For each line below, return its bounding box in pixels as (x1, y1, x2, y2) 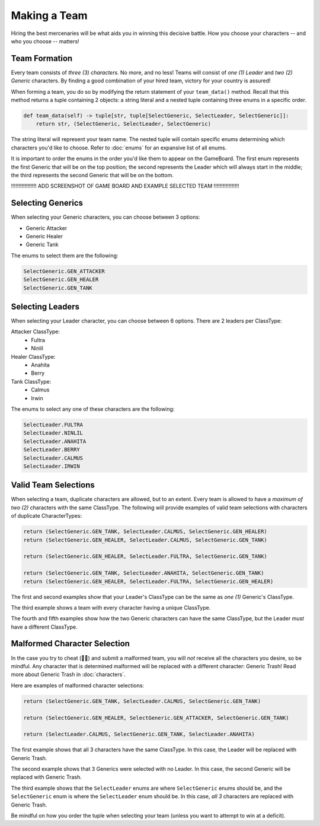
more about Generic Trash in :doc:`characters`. (11, 671, 126, 678)
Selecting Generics (11, 198, 83, 208)
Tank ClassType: (11, 378, 52, 385)
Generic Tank (25, 241, 59, 248)
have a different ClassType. (11, 623, 78, 630)
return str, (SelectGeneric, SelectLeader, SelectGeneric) (36, 120, 212, 127)
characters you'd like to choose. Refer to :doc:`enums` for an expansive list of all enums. (11, 144, 227, 151)
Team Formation (11, 53, 73, 63)
